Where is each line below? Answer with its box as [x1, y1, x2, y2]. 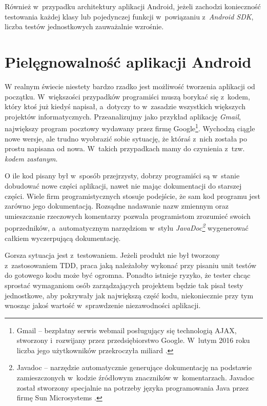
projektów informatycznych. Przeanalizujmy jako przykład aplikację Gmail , [5, 111, 241, 121]
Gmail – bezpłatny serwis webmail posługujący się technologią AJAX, [16, 324, 237, 335]
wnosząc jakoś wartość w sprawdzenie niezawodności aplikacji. [5, 300, 201, 311]
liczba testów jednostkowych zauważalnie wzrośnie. [5, 21, 164, 32]
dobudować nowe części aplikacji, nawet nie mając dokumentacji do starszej [5, 180, 242, 191]
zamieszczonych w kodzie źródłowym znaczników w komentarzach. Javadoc [16, 372, 255, 383]
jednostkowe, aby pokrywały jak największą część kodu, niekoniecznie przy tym [5, 290, 254, 300]
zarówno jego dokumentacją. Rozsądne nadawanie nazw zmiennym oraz [5, 200, 229, 211]
